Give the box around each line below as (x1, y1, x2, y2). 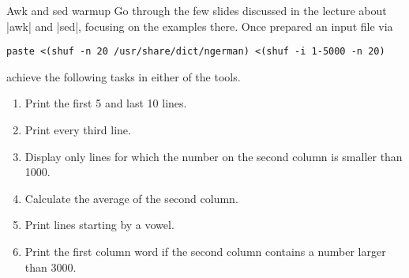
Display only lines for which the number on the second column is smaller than (24, 148, 403, 164)
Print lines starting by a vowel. (24, 216, 174, 233)
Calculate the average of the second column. (24, 190, 238, 206)
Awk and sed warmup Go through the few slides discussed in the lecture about (6, 2, 387, 18)
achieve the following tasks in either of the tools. (6, 68, 241, 85)
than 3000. (24, 258, 77, 275)
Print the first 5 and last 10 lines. (24, 95, 187, 111)
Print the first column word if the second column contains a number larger (24, 243, 386, 259)
